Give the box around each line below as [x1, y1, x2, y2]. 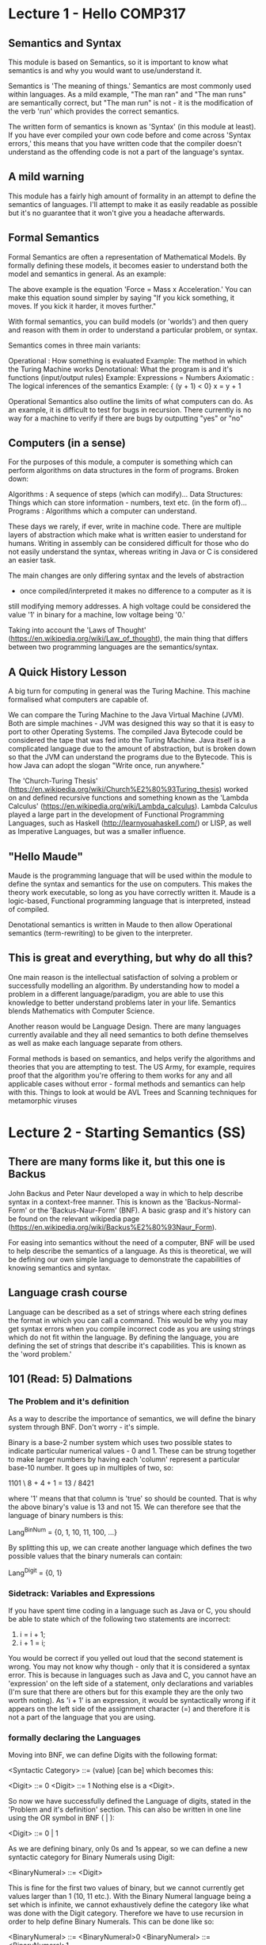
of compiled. [8, 905, 50, 914]
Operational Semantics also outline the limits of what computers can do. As [8, 396, 253, 406]
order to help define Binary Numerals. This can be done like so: [8, 1917, 215, 1927]
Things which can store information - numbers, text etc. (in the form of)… [8, 498, 247, 508]
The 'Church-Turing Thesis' [8, 776, 98, 786]
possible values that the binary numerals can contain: [8, 1551, 183, 1561]
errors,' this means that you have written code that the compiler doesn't [8, 139, 242, 148]
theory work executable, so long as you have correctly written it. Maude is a [8, 888, 256, 898]
